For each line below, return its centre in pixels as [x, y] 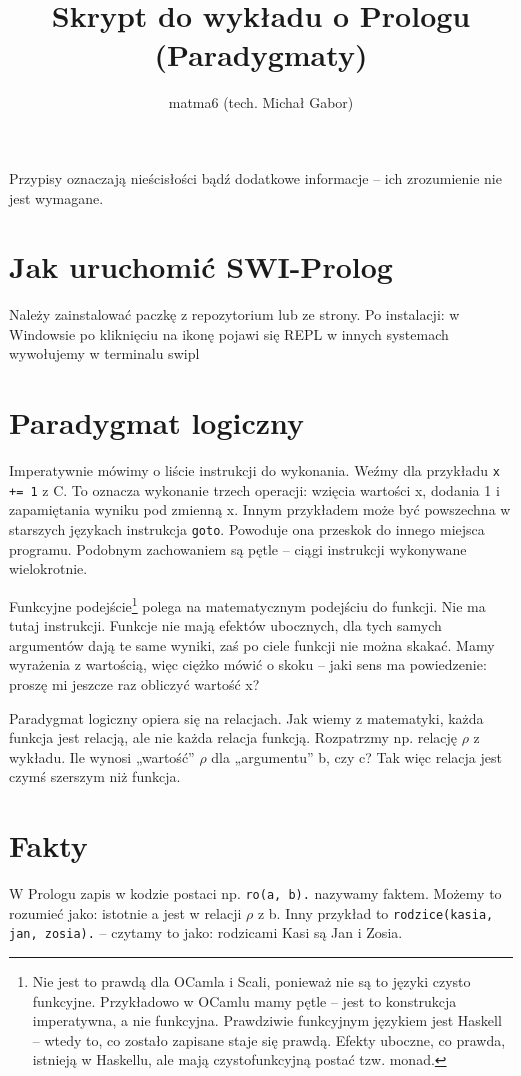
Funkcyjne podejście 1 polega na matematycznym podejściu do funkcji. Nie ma [247, 604]
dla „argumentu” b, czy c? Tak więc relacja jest [356, 756]
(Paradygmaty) [261, 54]
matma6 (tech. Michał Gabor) [261, 102]
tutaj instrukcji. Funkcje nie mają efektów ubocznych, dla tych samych [225, 625]
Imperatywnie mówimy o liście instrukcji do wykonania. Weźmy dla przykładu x [254, 470]
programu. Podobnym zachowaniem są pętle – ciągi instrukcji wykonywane [238, 548]
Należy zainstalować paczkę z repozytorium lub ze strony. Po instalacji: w [234, 314]
